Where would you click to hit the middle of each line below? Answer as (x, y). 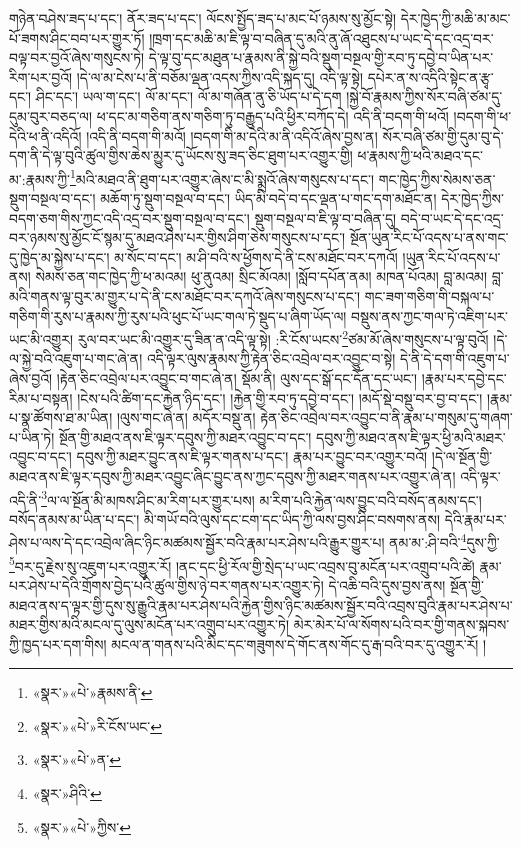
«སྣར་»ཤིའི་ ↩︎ (67, 793)
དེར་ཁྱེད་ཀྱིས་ (473, 198)
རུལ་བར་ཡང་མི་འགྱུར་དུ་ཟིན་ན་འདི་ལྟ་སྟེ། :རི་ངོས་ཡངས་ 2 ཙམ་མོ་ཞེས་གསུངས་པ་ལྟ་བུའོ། (283, 337)
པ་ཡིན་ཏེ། (32, 436)
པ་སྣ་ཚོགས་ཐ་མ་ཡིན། (61, 417)
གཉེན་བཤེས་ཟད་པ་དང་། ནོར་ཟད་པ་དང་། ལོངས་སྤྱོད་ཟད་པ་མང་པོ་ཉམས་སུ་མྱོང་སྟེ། (203, 18)
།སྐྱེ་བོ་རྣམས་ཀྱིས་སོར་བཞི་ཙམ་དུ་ (424, 96)
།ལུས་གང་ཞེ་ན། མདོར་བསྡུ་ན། (186, 417)
